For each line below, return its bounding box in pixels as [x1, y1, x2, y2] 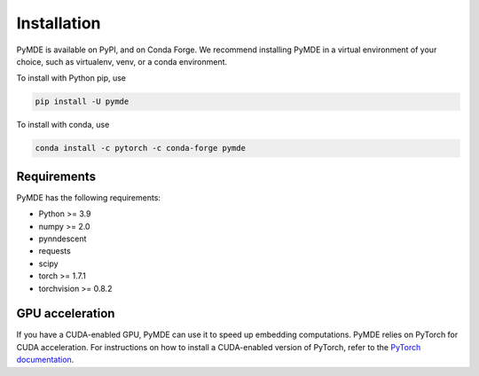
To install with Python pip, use [16, 73, 127, 83]
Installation [16, 13, 101, 33]
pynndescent [38, 233, 87, 244]
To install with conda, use [16, 120, 110, 130]
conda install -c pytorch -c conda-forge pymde [35, 143, 246, 153]
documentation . [16, 355, 75, 365]
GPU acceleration [16, 306, 115, 321]
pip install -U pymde [35, 97, 130, 106]
